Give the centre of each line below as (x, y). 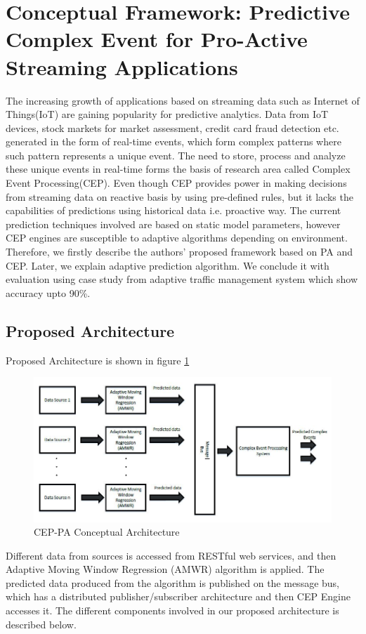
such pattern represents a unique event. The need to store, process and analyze (176, 155)
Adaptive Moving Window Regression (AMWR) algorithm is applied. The (165, 569)
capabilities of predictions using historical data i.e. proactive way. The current (174, 210)
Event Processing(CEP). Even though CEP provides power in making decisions (176, 183)
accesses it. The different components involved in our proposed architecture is (172, 610)
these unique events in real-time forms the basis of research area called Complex (178, 169)
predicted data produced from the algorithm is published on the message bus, (173, 582)
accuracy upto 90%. (48, 292)
